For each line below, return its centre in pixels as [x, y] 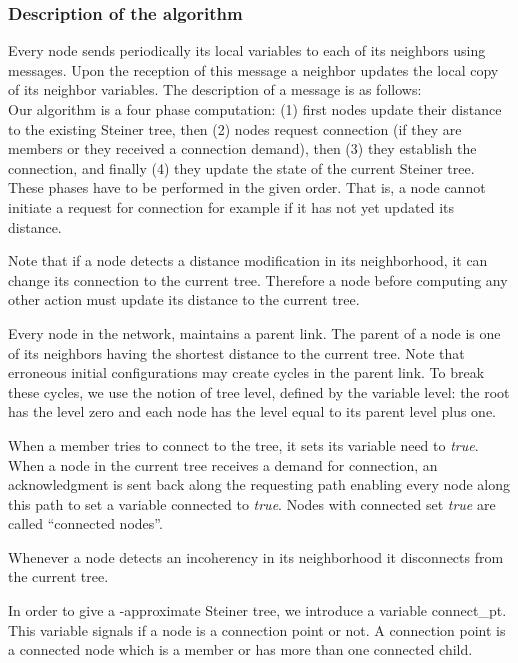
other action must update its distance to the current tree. [184, 299]
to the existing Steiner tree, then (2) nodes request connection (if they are [235, 128]
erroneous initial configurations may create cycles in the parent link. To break [246, 372]
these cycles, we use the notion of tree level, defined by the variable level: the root [259, 391]
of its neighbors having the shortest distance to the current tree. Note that [236, 352]
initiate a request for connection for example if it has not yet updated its [231, 206]
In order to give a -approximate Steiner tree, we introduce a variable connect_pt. [257, 610]
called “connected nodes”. [85, 523]
